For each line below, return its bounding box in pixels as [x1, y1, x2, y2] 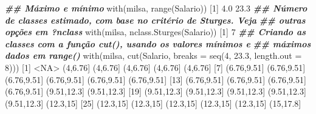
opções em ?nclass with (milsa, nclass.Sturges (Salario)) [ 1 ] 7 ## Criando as [5, 25, 306, 38]
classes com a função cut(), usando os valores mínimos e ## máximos [5, 37, 311, 50]
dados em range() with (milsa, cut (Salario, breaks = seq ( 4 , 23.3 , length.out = [5, 49, 302, 62]
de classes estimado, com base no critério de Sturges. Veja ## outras [5, 13, 306, 26]
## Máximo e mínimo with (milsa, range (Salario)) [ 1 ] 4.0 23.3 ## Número [5, 2, 307, 14]
